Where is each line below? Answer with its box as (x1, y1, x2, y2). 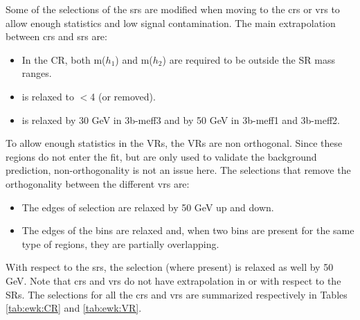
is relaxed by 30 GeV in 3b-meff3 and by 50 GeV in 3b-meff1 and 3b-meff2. (21, 112, 340, 127)
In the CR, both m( (21, 52, 106, 66)
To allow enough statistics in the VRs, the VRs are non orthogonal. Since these (6, 136, 343, 150)
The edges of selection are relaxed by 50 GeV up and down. (21, 199, 274, 214)
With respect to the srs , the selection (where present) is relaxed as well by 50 (6, 260, 334, 274)
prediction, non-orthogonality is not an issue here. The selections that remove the (6, 163, 351, 177)
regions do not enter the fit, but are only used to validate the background (6, 149, 317, 163)
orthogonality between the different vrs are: (6, 176, 190, 190)
